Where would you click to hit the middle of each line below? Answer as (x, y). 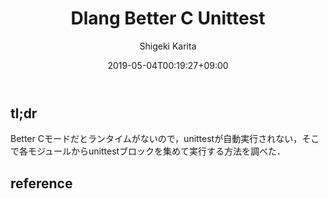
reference (41, 183)
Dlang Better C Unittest (168, 18)
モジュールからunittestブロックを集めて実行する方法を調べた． (157, 151)
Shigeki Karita (168, 46)
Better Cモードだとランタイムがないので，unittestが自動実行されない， (156, 139)
